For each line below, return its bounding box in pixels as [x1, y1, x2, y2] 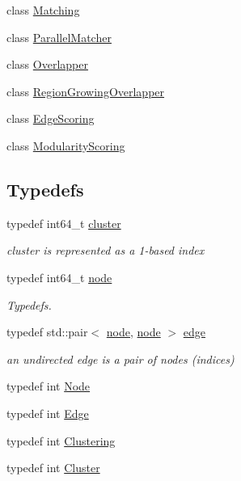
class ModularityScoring [6, 137, 125, 154]
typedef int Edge [6, 404, 89, 421]
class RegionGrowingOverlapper [6, 82, 165, 99]
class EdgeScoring [6, 110, 95, 127]
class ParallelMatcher [6, 28, 112, 45]
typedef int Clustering [6, 432, 116, 449]
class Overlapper [6, 56, 88, 73]
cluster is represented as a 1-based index [6, 242, 205, 259]
